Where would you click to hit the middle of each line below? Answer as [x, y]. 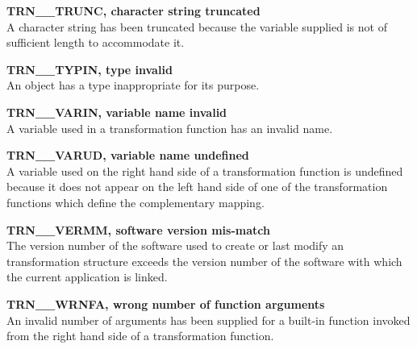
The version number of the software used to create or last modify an [175, 245]
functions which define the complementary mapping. [136, 202]
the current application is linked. [87, 277]
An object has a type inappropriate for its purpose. [133, 85]
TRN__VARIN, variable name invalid [117, 112]
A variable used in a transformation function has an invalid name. [170, 128]
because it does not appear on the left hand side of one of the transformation [197, 187]
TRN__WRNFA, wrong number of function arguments [166, 303]
